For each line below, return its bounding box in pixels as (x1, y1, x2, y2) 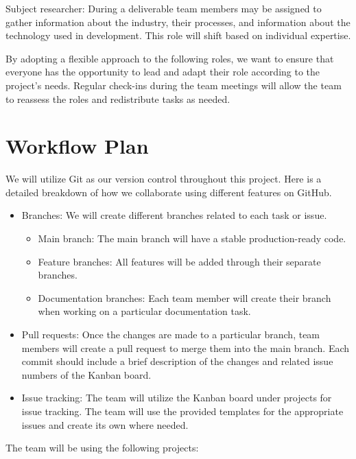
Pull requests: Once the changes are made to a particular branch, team (21, 327, 320, 342)
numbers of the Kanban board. (21, 367, 152, 381)
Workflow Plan (5, 132, 149, 160)
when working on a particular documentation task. (38, 304, 251, 318)
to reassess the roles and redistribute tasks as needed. (5, 91, 230, 106)
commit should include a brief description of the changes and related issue (21, 354, 333, 368)
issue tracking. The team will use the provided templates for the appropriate (21, 404, 344, 418)
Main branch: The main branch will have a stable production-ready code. (38, 231, 346, 246)
